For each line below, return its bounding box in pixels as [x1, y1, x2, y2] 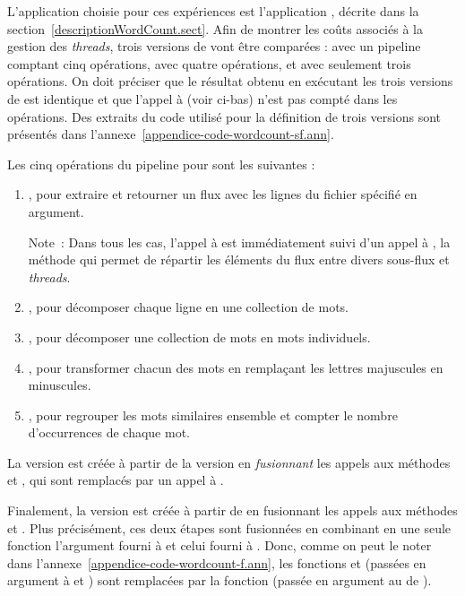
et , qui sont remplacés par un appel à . [7, 471, 224, 489]
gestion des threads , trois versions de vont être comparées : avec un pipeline [7, 37, 421, 56]
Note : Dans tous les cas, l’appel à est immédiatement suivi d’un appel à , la [28, 232, 451, 251]
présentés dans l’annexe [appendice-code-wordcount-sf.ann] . [7, 125, 334, 143]
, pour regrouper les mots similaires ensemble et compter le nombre [28, 405, 398, 424]
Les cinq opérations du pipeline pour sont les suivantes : [7, 154, 315, 173]
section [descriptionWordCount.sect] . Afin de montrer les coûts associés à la [7, 19, 423, 38]
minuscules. [28, 376, 91, 394]
